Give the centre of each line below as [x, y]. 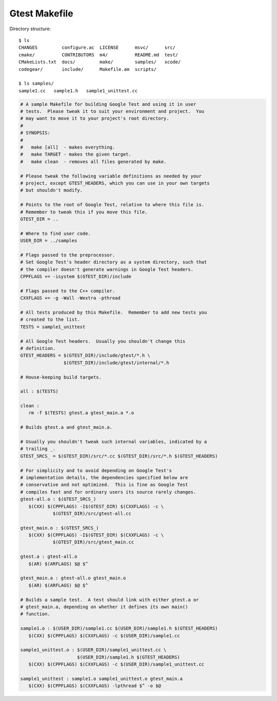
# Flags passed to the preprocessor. [68, 255]
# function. [35, 614]
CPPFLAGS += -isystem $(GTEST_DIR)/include [76, 277]
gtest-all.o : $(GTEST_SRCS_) [58, 499]
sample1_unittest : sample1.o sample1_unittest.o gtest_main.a [102, 678]
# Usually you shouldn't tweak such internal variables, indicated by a [114, 442]
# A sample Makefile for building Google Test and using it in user [108, 104]
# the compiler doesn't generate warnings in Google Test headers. [107, 269]
